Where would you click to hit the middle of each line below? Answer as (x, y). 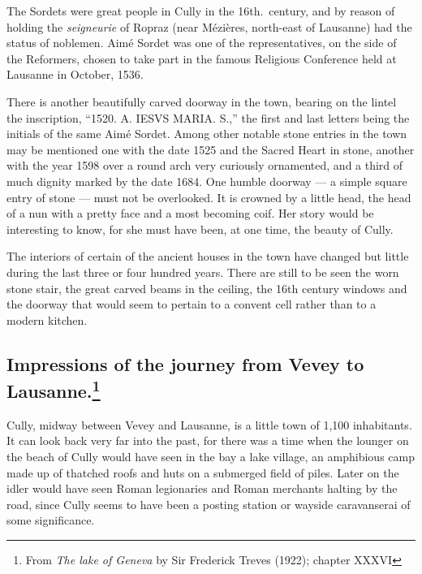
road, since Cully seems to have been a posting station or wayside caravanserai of (209, 504)
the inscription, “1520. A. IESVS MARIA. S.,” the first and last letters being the (208, 117)
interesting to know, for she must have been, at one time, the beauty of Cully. (200, 229)
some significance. (51, 520)
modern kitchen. (47, 319)
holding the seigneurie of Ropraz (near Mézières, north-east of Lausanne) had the (209, 26)
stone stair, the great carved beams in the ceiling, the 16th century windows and (207, 288)
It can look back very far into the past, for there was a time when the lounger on (208, 440)
